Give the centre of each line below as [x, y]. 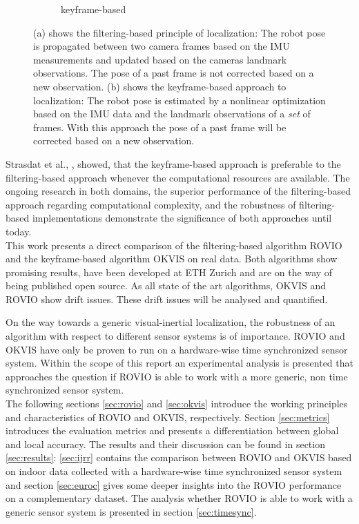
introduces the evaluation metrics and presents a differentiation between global [172, 430]
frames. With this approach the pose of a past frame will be [160, 127]
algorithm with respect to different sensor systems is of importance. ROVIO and [175, 336]
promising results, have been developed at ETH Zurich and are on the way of [169, 272]
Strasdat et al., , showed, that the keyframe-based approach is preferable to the [173, 163]
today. [19, 231]
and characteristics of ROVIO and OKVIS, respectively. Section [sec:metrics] [168, 417]
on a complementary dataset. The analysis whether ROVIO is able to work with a [179, 498]
